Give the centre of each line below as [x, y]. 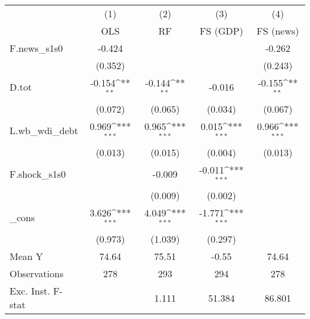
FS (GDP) [221, 31]
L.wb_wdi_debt [44, 131]
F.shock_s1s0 [38, 174]
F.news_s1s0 [36, 48]
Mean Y [27, 256]
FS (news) [278, 31]
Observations [37, 274]
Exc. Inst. [30, 291]
